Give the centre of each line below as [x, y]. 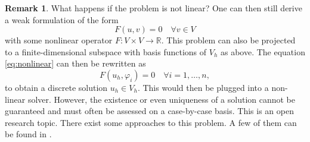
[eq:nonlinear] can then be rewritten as [75, 63]
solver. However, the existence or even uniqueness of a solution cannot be [162, 99]
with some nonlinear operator [59, 40]
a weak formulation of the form [62, 19]
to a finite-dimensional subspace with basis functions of [106, 51]
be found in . [28, 134]
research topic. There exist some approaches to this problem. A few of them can [151, 122]
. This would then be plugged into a [203, 87]
